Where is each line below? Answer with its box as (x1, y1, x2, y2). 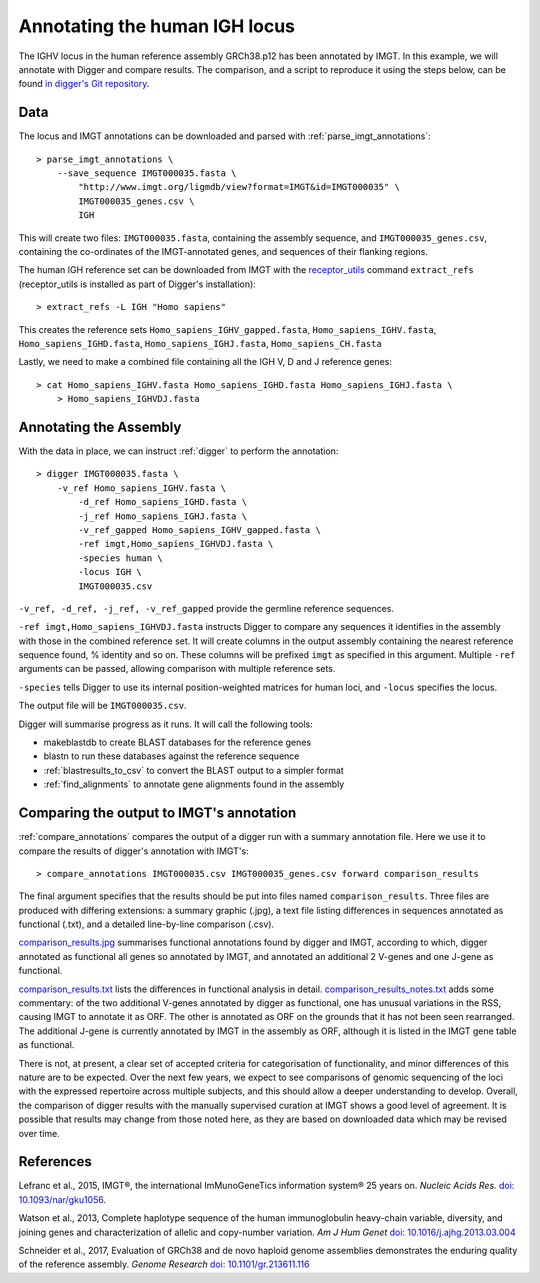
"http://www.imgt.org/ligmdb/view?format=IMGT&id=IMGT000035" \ (78, 181, 400, 193)
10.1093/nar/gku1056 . (18, 1193, 107, 1205)
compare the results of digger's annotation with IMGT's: (18, 845, 249, 857)
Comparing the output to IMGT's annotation (18, 805, 297, 822)
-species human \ (78, 552, 164, 564)
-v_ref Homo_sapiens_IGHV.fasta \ (56, 482, 227, 494)
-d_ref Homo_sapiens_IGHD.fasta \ (78, 496, 248, 508)
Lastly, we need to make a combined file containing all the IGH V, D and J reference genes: (18, 356, 392, 368)
